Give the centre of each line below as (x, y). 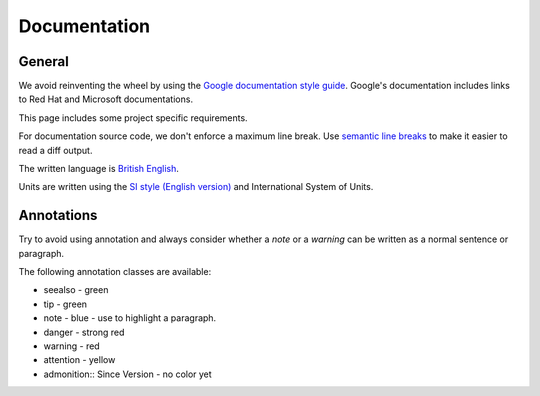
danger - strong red (84, 332)
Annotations (58, 215)
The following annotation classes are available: (115, 272)
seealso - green (76, 290)
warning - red (71, 346)
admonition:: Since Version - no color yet (127, 374)
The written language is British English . (99, 169)
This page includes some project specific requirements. (133, 117)
